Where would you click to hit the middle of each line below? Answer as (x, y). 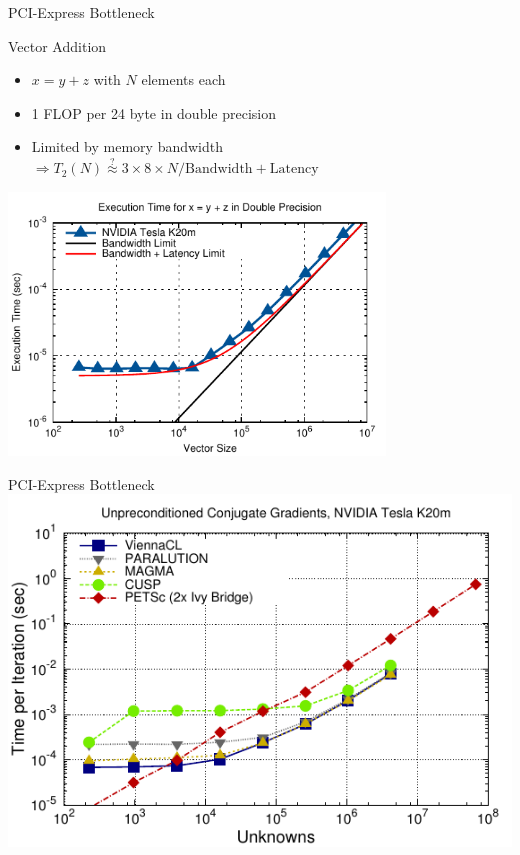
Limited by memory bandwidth (127, 146)
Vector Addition (57, 45)
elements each (183, 79)
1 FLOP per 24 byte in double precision (153, 112)
